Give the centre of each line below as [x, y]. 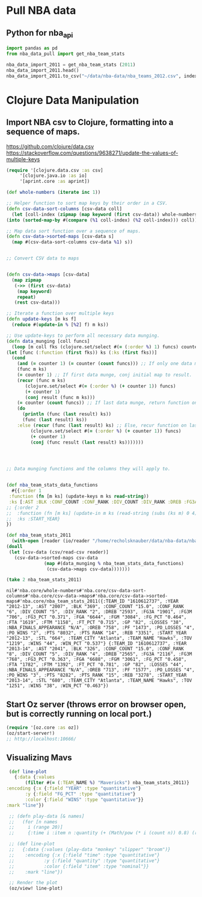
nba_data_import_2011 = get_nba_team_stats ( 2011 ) [71, 65]
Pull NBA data [41, 11]
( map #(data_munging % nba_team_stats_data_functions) [114, 563]
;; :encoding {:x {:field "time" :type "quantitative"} [84, 855]
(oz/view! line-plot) [36, 889]
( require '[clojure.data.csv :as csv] [55, 170]
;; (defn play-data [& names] [47, 816]
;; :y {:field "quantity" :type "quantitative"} [84, 861]
